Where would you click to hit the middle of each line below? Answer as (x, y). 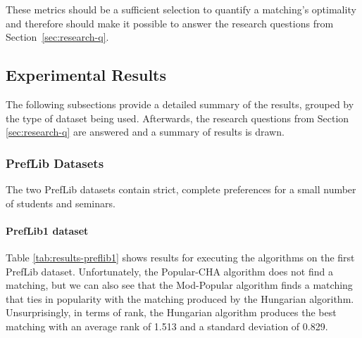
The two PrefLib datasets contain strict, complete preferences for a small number (181, 189)
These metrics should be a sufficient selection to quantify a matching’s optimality (181, 9)
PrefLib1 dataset (47, 230)
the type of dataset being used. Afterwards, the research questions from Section (177, 118)
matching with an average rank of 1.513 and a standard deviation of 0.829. (167, 326)
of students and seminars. (61, 203)
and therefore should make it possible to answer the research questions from (170, 23)
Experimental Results (86, 75)
